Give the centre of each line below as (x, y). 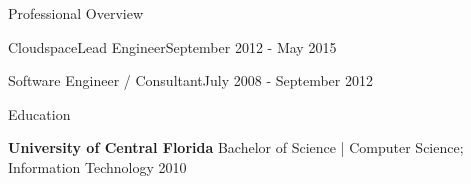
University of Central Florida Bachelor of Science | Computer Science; (236, 147)
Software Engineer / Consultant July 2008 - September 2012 (190, 80)
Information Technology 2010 (97, 166)
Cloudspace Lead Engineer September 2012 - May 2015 (172, 46)
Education (39, 113)
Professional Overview (75, 13)
